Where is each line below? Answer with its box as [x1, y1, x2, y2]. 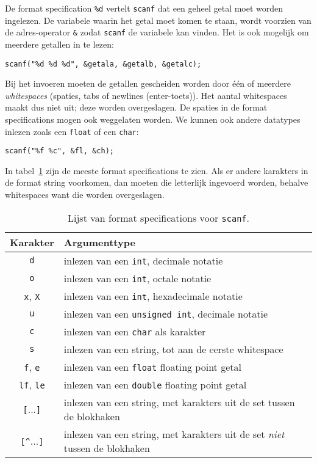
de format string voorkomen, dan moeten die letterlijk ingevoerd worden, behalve [5, 176, 308, 189]
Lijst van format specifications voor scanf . [68, 210, 249, 225]
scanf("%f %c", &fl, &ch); [5, 147, 114, 156]
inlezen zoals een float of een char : [5, 125, 139, 137]
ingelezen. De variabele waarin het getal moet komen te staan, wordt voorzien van [5, 13, 312, 26]
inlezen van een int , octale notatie [63, 271, 212, 285]
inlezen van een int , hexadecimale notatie [63, 288, 243, 303]
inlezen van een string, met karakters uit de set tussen [63, 395, 295, 409]
